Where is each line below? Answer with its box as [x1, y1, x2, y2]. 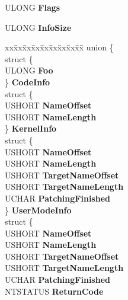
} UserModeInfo [5, 203, 72, 216]
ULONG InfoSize [5, 21, 72, 33]
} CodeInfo [5, 75, 50, 88]
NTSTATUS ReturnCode [5, 285, 104, 297]
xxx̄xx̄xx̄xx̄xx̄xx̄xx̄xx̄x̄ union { [5, 41, 114, 53]
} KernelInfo [5, 122, 57, 135]
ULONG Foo [5, 64, 53, 76]
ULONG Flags [5, 1, 60, 13]
